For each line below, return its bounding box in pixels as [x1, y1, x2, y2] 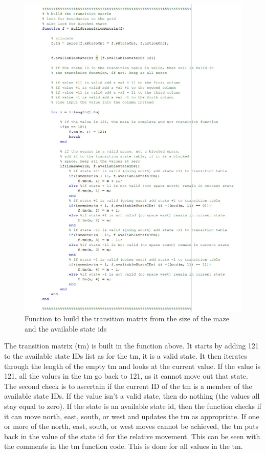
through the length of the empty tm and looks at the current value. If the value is [4, 360, 261, 371]
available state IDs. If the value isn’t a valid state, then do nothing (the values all [4, 390, 260, 401]
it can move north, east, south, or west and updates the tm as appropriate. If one [4, 410, 259, 421]
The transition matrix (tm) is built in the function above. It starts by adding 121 [4, 340, 259, 351]
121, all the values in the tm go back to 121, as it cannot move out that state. [4, 370, 248, 381]
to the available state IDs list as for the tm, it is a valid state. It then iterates [4, 351, 247, 361]
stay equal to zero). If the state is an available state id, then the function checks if [4, 401, 261, 411]
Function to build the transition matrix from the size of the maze [25, 313, 229, 324]
